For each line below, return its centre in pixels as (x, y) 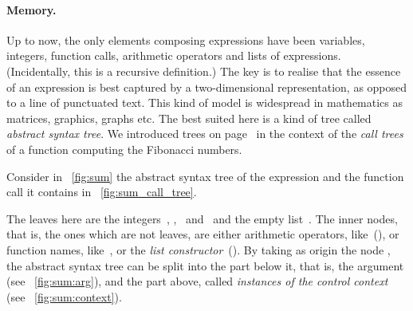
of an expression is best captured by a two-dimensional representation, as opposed (207, 87)
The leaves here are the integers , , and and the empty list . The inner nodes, (202, 218)
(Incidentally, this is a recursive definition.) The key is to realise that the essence (204, 71)
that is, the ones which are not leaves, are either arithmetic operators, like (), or (203, 234)
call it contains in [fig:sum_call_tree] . (102, 192)
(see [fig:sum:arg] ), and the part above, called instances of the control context (197, 281)
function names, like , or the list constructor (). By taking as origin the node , (199, 249)
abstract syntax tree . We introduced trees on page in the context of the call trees (205, 134)
